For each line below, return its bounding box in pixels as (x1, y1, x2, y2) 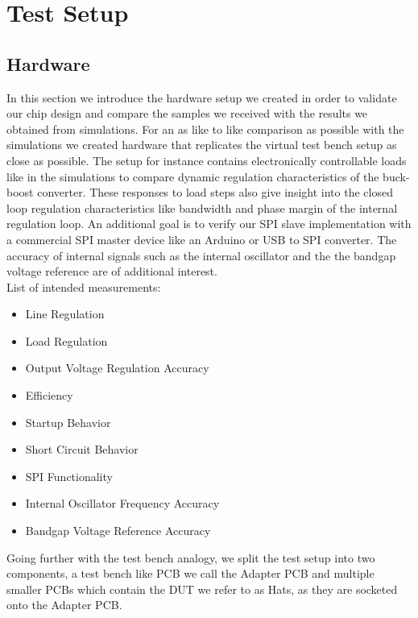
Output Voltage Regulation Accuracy (25, 359, 209, 376)
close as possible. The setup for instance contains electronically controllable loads (6, 151, 407, 168)
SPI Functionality (25, 467, 113, 484)
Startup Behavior (25, 413, 111, 430)
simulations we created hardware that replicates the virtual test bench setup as (6, 136, 397, 153)
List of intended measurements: (6, 278, 161, 295)
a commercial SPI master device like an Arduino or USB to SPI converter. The (6, 230, 397, 247)
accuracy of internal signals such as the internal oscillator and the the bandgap (6, 247, 396, 263)
